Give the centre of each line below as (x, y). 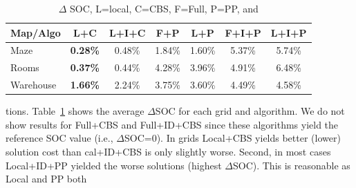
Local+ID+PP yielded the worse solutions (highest (114, 165)
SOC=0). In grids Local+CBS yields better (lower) (232, 138)
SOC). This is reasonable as (291, 165)
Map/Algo (36, 32)
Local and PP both (46, 179)
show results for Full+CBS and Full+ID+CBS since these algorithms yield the (172, 124)
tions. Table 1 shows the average (75, 111)
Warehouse (34, 85)
